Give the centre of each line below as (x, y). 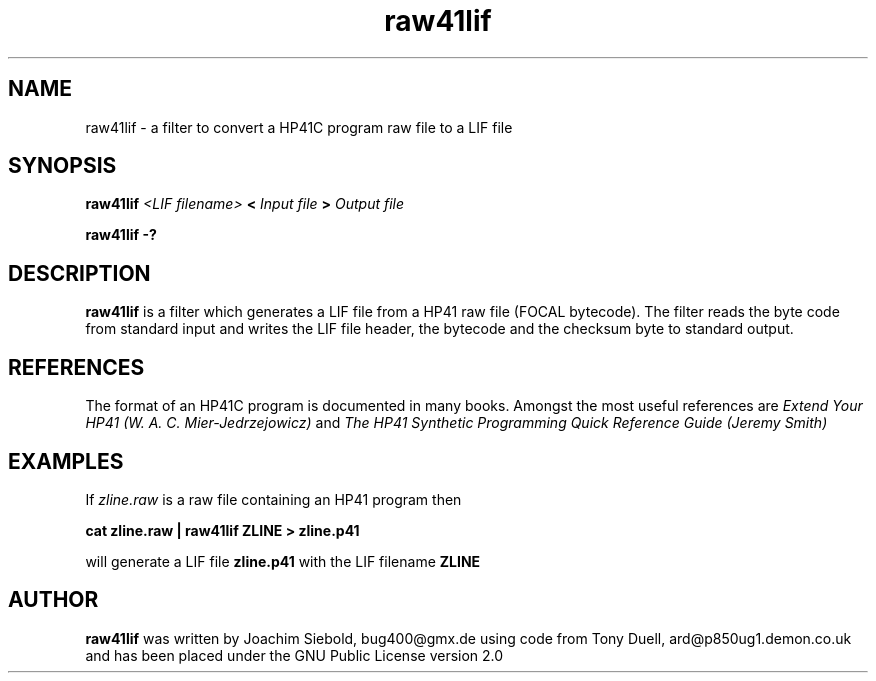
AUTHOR (53, 600)
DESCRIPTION (79, 273)
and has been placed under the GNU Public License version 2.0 (294, 655)
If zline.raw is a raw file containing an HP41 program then (273, 499)
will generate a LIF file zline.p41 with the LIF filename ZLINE (283, 561)
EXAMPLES (66, 461)
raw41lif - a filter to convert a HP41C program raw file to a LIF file (299, 127)
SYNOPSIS (62, 166)
